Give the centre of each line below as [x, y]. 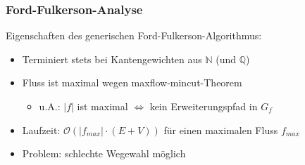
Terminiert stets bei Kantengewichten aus [112, 59]
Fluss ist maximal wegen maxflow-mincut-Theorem [132, 82]
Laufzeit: [41, 130]
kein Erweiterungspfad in [204, 106]
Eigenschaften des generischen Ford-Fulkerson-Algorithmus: [134, 35]
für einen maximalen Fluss [221, 130]
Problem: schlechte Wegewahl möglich [104, 153]
